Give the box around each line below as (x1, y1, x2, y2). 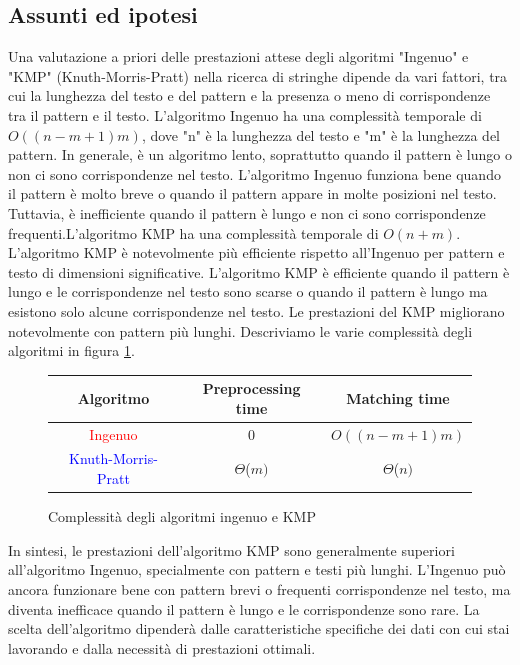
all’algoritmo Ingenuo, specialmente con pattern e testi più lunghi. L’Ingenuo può (8, 559, 506, 580)
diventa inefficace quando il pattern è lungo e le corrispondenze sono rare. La (8, 598, 480, 619)
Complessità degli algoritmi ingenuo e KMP (48, 506, 316, 527)
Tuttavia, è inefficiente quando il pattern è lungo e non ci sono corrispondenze (8, 202, 486, 223)
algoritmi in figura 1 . (8, 340, 135, 361)
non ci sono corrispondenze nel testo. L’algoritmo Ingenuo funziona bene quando (8, 163, 501, 184)
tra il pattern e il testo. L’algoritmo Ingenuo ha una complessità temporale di (8, 104, 482, 125)
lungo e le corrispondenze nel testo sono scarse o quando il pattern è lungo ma (8, 281, 488, 302)
